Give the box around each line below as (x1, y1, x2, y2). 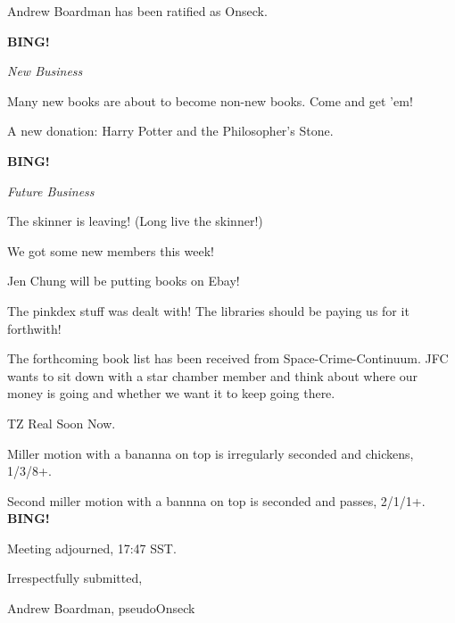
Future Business (7, 181, 95, 200)
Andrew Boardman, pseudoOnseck (7, 599, 195, 618)
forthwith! (7, 319, 62, 337)
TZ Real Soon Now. (7, 413, 116, 432)
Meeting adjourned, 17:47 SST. (7, 538, 177, 557)
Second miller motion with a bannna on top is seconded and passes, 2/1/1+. (7, 491, 426, 510)
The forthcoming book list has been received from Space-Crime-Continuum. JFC (7, 349, 449, 368)
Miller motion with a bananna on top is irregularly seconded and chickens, (7, 444, 414, 462)
